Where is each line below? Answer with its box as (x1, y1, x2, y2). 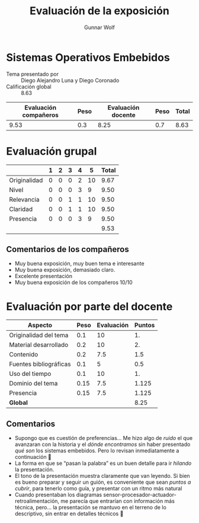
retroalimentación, (14, 498, 60, 505)
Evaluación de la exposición (29, 4, 170, 18)
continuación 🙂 (14, 454, 52, 461)
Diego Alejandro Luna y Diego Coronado (21, 76, 120, 84)
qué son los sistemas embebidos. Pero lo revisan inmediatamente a (14, 447, 179, 454)
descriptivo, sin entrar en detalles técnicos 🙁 (14, 510, 124, 517)
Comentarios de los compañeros (6, 244, 129, 254)
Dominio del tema (9, 380, 58, 388)
